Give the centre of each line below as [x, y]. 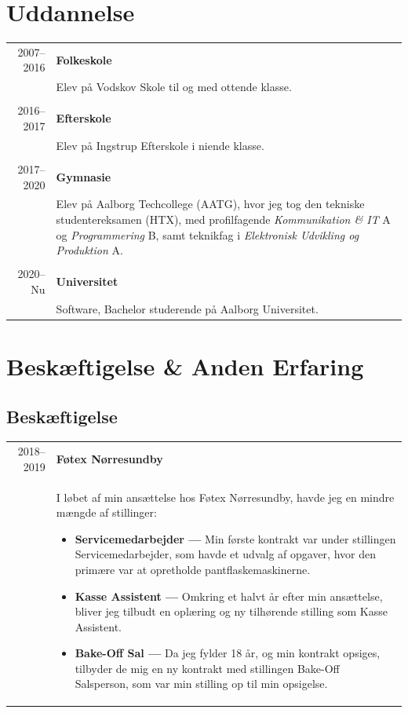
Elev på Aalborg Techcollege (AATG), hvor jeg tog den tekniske [210, 204]
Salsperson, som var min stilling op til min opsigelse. [201, 684]
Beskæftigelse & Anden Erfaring [185, 366]
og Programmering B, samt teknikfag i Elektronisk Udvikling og [208, 234]
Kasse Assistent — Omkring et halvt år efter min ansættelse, [229, 596]
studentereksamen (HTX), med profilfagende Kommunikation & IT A [223, 219]
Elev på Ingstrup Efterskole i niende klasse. [160, 145]
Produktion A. [89, 250]
